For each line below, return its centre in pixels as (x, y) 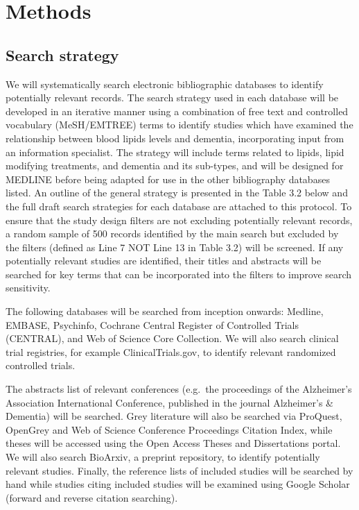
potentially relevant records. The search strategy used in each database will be (172, 97)
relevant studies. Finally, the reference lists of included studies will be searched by (179, 470)
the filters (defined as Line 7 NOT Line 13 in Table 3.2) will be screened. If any (175, 247)
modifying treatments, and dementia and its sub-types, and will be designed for (175, 165)
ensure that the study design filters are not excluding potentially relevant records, (179, 220)
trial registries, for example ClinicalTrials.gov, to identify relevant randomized (171, 351)
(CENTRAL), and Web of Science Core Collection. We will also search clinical (172, 338)
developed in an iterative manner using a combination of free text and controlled (177, 111)
